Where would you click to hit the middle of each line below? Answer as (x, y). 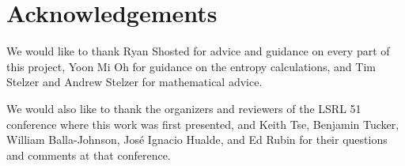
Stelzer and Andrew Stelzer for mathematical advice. (134, 82)
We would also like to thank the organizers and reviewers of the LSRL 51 (184, 108)
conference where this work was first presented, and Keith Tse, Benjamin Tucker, (203, 124)
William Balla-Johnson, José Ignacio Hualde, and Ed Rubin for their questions (197, 140)
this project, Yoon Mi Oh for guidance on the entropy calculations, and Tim (191, 66)
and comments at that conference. (89, 155)
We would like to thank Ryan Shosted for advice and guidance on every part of (198, 51)
